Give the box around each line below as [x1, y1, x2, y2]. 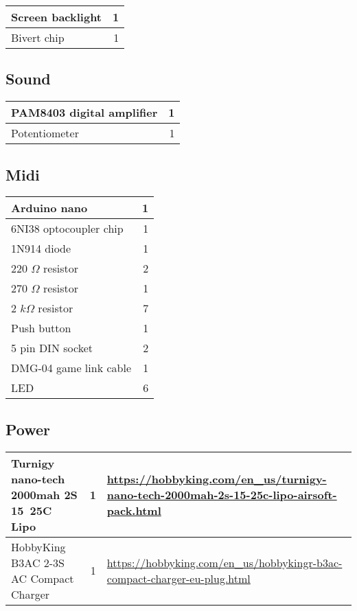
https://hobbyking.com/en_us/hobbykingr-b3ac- [106, 554, 343, 570]
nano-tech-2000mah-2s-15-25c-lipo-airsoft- [106, 486, 337, 503]
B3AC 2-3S [11, 554, 65, 570]
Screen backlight [11, 9, 102, 25]
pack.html [106, 502, 161, 518]
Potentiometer [11, 125, 79, 141]
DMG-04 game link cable [11, 360, 131, 376]
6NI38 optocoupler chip [11, 220, 124, 237]
